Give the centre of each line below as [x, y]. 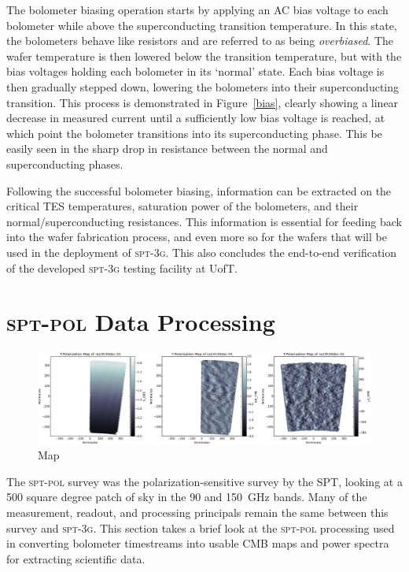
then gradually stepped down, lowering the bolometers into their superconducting [203, 86]
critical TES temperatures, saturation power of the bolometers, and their [182, 206]
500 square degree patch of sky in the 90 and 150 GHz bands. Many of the [187, 497]
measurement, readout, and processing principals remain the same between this [197, 512]
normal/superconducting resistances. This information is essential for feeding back [204, 221]
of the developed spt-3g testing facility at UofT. [122, 267]
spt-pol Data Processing [141, 322]
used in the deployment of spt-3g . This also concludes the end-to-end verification [202, 252]
